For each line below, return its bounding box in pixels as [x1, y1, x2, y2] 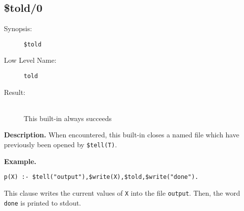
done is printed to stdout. [4, 197, 81, 208]
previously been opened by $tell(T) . [4, 139, 117, 150]
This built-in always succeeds [24, 113, 112, 123]
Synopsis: [4, 23, 32, 34]
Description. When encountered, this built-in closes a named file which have [4, 129, 240, 140]
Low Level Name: [4, 55, 57, 65]
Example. [4, 156, 37, 166]
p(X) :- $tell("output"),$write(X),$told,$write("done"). [4, 173, 199, 181]
